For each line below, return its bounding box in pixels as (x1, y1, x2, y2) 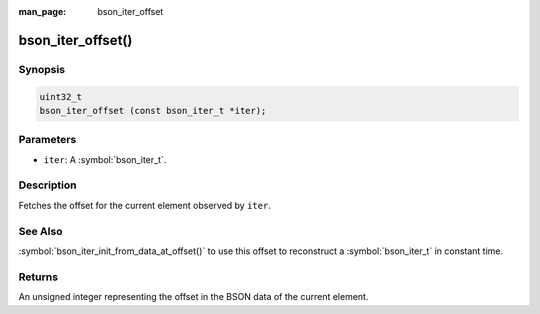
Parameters (18, 133, 77, 147)
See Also (18, 224, 63, 238)
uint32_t (39, 91, 83, 102)
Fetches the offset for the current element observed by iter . (18, 199, 272, 211)
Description (18, 178, 77, 192)
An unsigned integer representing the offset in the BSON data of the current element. (18, 291, 369, 303)
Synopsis (18, 62, 65, 76)
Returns (18, 270, 59, 284)
